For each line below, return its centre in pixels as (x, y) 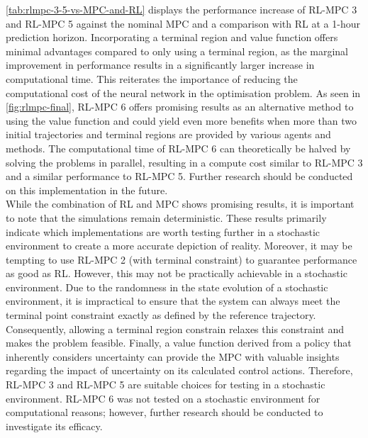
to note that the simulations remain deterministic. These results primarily (166, 217)
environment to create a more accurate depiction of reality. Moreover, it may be (179, 246)
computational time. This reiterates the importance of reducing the (152, 78)
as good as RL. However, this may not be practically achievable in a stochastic (177, 273)
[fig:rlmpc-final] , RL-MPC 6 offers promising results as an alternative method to (180, 107)
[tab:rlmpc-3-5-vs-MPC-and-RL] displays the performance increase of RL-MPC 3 (182, 9)
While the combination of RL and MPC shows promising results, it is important (180, 204)
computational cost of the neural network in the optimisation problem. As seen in (183, 92)
